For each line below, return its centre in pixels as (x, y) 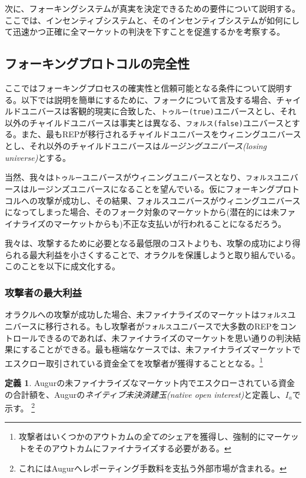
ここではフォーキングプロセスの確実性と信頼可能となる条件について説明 (144, 88)
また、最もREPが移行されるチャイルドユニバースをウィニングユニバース (161, 134)
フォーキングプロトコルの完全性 (97, 63)
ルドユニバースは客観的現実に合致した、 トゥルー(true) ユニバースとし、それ (151, 111)
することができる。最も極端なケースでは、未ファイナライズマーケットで (161, 349)
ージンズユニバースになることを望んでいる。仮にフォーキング (156, 188)
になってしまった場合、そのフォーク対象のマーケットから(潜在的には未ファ (150, 212)
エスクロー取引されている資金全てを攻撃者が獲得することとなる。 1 (134, 362)
